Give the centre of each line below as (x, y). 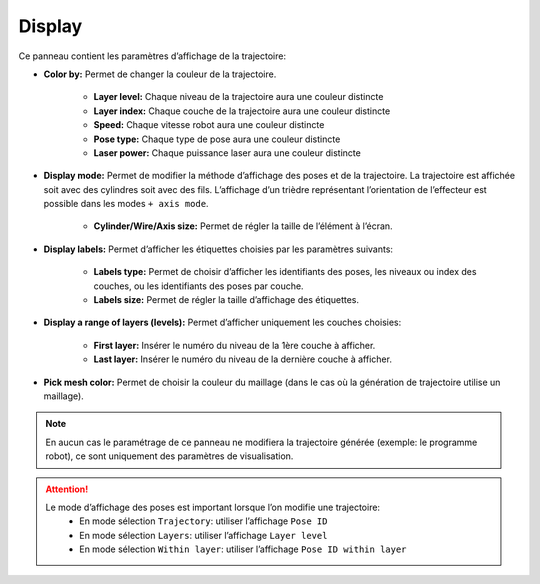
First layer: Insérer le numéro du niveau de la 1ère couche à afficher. (234, 345)
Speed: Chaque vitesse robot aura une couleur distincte (209, 125)
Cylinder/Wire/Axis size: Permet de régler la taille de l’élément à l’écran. (243, 226)
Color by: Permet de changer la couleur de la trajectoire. (160, 74)
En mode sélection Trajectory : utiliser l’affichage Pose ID (203, 521)
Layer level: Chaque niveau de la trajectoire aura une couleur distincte (238, 97)
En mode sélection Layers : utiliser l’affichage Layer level (203, 535)
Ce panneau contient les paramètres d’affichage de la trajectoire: (152, 56)
